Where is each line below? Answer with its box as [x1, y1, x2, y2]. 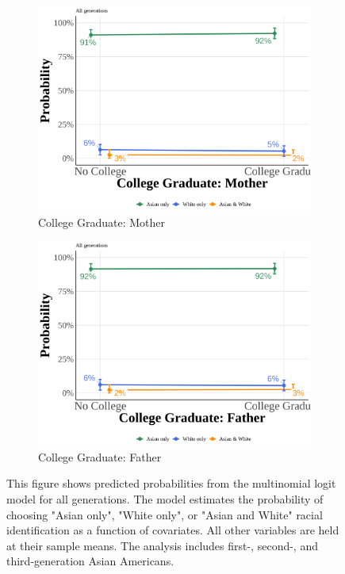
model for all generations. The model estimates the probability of [6, 490, 324, 507]
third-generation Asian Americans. [6, 553, 174, 569]
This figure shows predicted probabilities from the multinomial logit [6, 475, 336, 492]
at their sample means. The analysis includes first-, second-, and [6, 537, 318, 553]
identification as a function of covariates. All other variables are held [6, 522, 339, 538]
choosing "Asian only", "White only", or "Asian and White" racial [6, 506, 323, 522]
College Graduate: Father [38, 448, 162, 465]
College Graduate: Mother [38, 213, 166, 230]
